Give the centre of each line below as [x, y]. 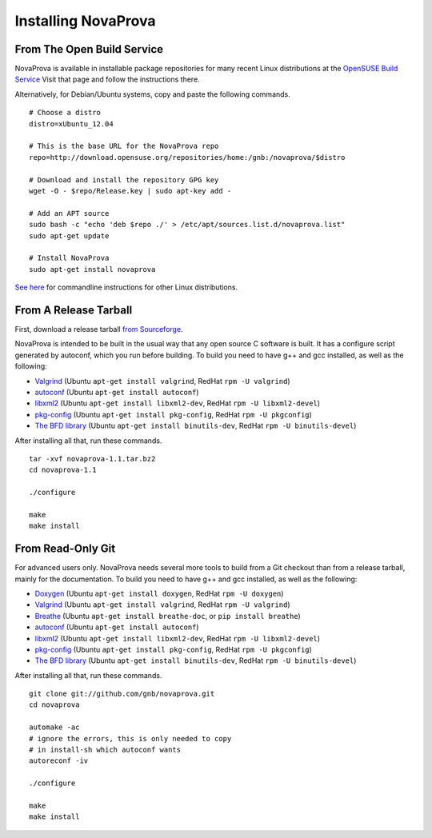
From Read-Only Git [65, 549]
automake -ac [54, 727]
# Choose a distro [65, 113]
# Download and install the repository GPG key [124, 180]
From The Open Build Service [89, 49]
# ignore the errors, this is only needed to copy [130, 738]
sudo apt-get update [69, 235]
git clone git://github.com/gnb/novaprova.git [122, 694]
